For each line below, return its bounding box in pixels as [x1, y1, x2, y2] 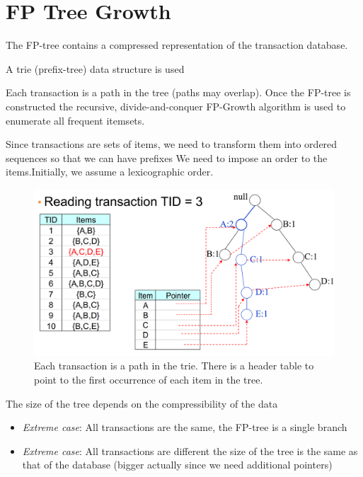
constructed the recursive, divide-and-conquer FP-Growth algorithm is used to [6, 98, 346, 113]
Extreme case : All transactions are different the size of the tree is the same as [22, 443, 358, 458]
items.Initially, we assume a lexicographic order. [6, 164, 214, 179]
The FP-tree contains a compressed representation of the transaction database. [6, 38, 348, 52]
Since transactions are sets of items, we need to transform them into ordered [6, 137, 338, 151]
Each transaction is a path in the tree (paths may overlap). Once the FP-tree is [6, 85, 351, 100]
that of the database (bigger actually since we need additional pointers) [22, 457, 333, 472]
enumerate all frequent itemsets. [6, 113, 145, 127]
